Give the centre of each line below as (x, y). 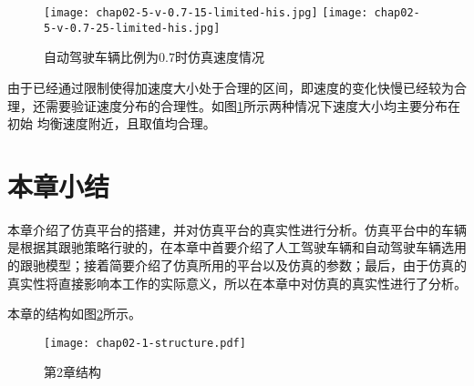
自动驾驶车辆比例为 (101, 57)
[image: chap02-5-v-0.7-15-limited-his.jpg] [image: (206, 13)
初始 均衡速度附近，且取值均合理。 (112, 123)
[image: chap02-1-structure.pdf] (145, 343)
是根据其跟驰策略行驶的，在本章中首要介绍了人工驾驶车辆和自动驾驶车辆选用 (237, 247)
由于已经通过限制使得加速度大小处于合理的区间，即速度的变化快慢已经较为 (231, 87)
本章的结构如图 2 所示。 (74, 314)
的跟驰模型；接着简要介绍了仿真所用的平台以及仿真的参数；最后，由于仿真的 (237, 265)
